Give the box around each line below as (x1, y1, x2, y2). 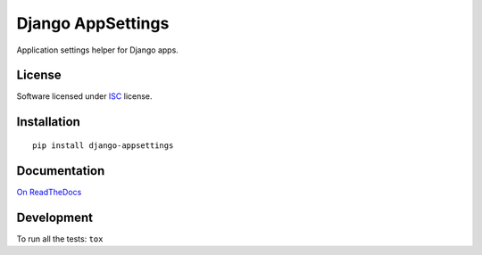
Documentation (16, 163, 105, 178)
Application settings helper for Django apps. (16, 45, 179, 55)
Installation (16, 114, 80, 129)
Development (16, 210, 94, 225)
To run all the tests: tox (16, 233, 104, 244)
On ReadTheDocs (16, 186, 82, 197)
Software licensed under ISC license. (16, 91, 153, 102)
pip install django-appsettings (32, 140, 174, 151)
